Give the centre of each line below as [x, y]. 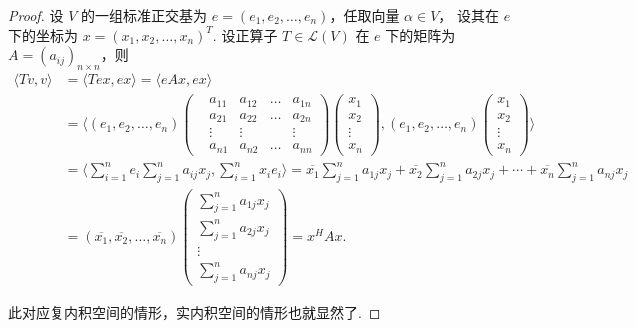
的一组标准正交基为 [144, 15]
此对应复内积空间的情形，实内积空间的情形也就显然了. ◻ [194, 312]
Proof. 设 [36, 15]
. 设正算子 [245, 34]
